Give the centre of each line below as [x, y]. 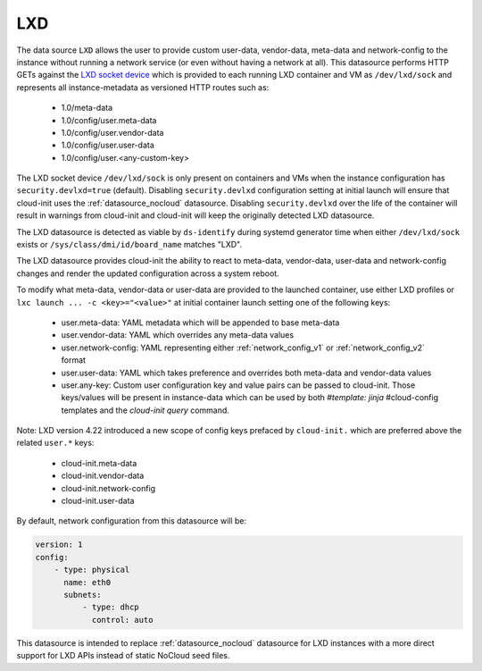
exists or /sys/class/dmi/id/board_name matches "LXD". [129, 245]
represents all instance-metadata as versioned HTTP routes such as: [143, 87]
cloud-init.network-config [108, 488]
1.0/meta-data [87, 108]
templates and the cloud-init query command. [145, 410]
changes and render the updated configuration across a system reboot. [148, 273]
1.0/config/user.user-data [108, 145]
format [74, 360]
